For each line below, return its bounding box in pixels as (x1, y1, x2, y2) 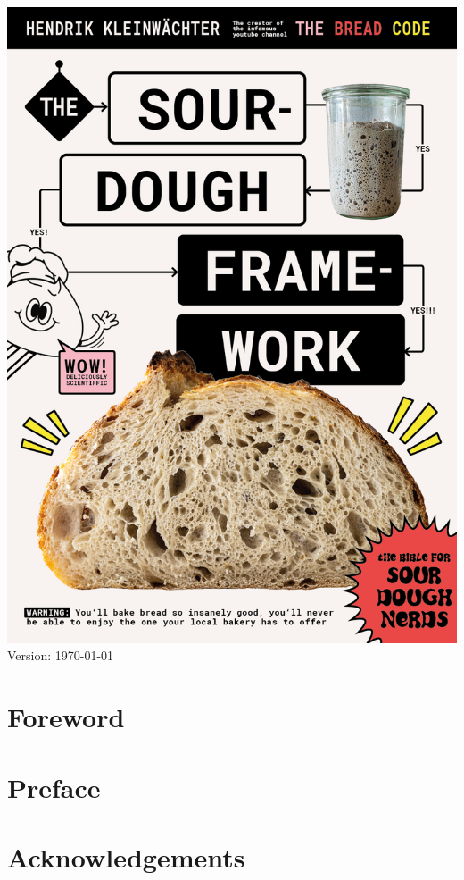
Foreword (7, 699, 125, 735)
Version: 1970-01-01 (7, 646, 114, 665)
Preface (7, 768, 101, 805)
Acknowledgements (7, 838, 245, 875)
